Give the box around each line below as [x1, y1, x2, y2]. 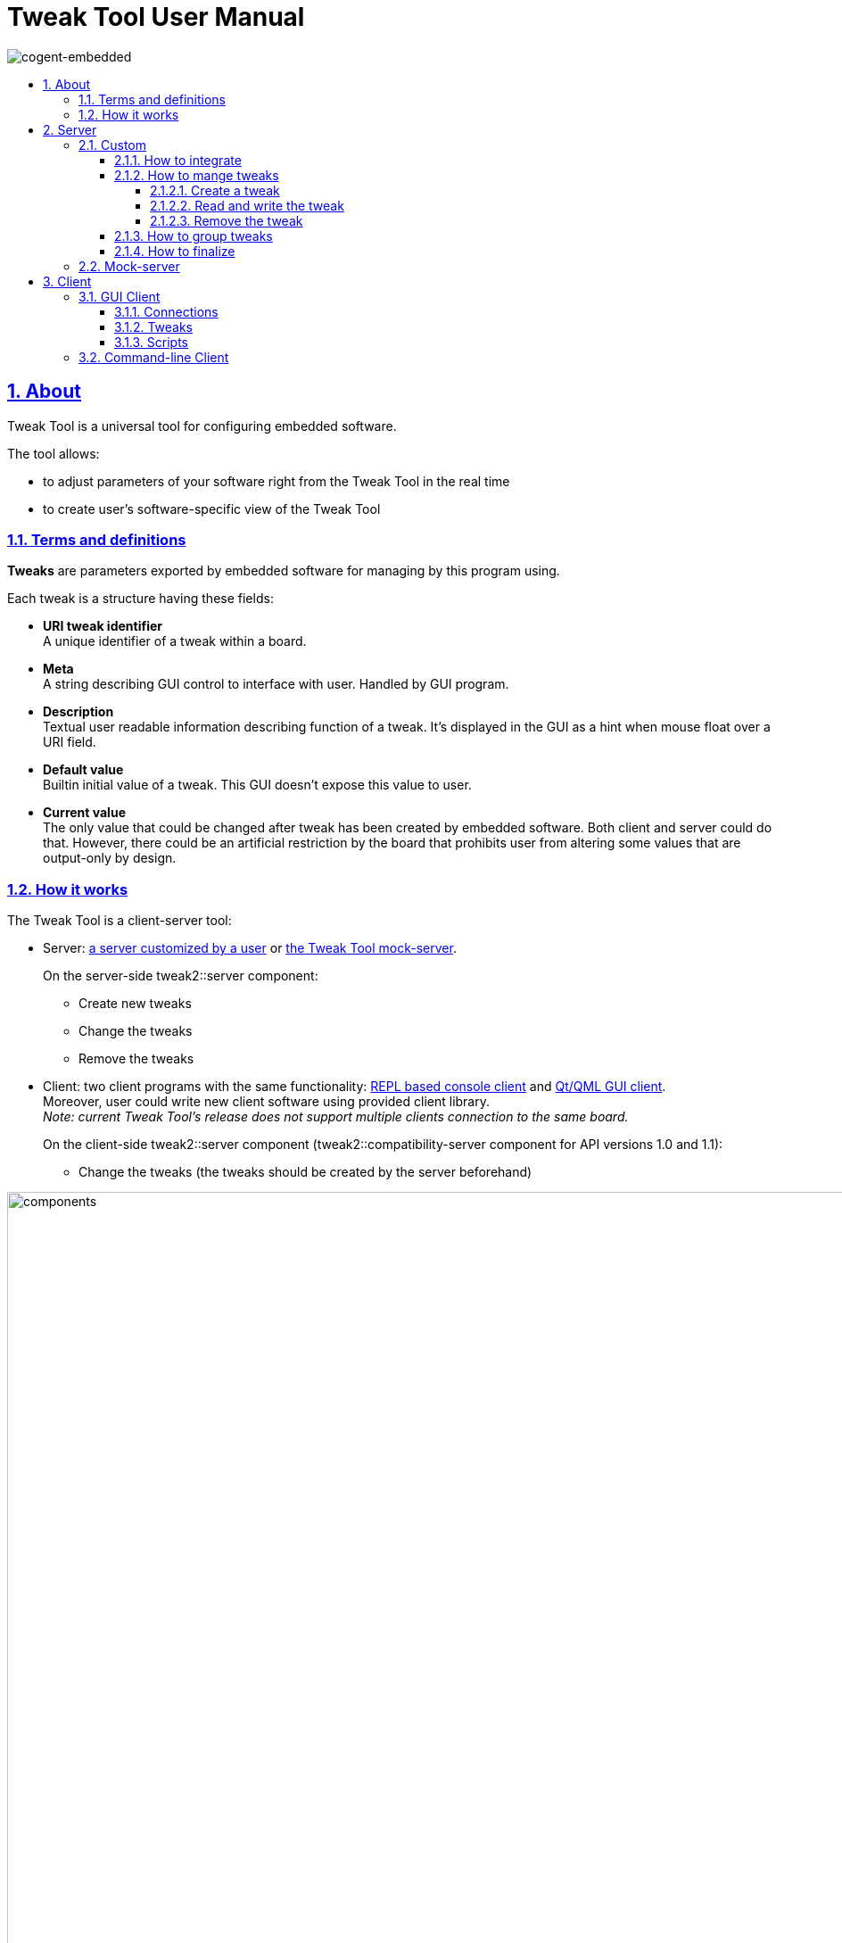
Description [43, 704, 114, 720]
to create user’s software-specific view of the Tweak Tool [43, 500, 381, 517]
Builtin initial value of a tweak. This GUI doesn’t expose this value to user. [43, 777, 472, 793]
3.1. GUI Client [78, 288, 161, 304]
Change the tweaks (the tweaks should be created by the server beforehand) [78, 1164, 532, 1180]
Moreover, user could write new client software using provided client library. [43, 1094, 491, 1110]
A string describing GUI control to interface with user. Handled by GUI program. [43, 676, 509, 692]
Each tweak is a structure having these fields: [7, 591, 274, 607]
